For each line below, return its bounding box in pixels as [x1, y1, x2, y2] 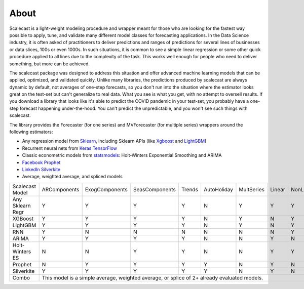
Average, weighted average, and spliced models [22, 174, 123, 180]
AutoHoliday [203, 186, 233, 193]
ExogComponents [85, 186, 128, 193]
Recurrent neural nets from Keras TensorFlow [22, 145, 118, 151]
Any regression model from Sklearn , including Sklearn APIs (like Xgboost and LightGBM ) [22, 138, 207, 144]
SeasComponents [133, 186, 176, 193]
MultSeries [239, 186, 264, 193]
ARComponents [42, 186, 80, 193]
